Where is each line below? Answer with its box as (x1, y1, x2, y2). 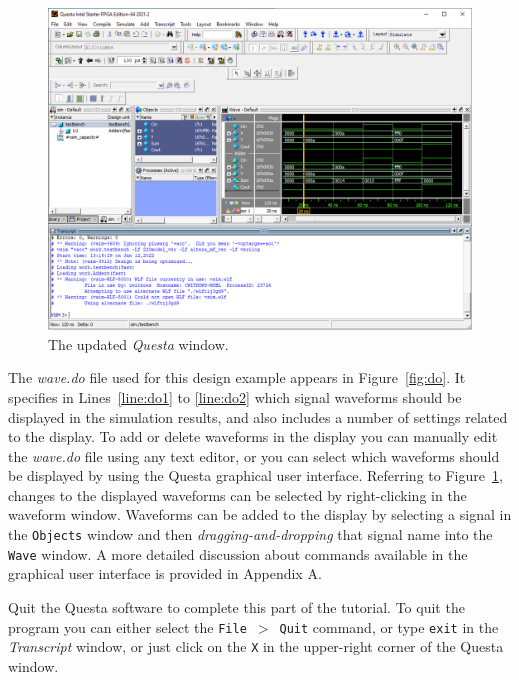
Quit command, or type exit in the (279, 616, 499, 637)
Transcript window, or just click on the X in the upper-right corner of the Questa (8, 636, 504, 657)
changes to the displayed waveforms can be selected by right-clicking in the (8, 484, 467, 505)
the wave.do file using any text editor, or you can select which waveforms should (8, 445, 500, 466)
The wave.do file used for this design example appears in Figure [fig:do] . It (8, 367, 466, 388)
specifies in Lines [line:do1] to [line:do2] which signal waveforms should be (8, 386, 462, 407)
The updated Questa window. (48, 333, 229, 354)
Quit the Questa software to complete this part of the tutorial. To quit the (8, 596, 465, 617)
